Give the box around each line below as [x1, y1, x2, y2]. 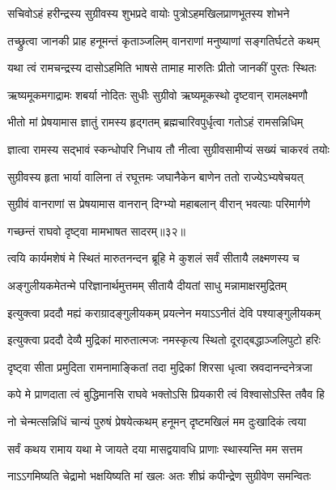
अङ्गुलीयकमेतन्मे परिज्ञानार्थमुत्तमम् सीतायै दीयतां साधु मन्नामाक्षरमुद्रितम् [7, 276, 287, 293]
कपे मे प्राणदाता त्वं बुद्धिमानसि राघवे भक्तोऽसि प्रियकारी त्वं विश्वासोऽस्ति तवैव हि [7, 386, 325, 403]
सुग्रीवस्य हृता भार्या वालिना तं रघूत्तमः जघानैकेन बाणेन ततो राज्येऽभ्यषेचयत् [7, 168, 304, 185]
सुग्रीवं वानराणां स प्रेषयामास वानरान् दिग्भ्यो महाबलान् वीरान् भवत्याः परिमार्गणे [7, 195, 310, 212]
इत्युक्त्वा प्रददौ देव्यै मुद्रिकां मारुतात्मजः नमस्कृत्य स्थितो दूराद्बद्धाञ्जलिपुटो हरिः [7, 331, 321, 348]
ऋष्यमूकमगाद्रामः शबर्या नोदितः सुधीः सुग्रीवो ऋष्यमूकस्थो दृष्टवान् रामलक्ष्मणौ [7, 86, 308, 103]
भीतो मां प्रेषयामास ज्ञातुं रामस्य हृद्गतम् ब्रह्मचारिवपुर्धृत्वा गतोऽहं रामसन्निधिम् [7, 113, 304, 130]
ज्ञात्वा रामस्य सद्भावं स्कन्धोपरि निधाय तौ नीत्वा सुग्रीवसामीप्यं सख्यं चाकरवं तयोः [7, 140, 330, 157]
